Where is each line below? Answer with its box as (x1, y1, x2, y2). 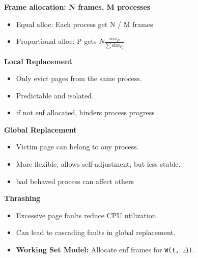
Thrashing (4, 193, 41, 203)
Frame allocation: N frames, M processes (4, 2, 151, 12)
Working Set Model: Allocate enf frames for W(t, (16, 244, 179, 255)
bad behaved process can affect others (16, 175, 134, 186)
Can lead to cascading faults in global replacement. (16, 227, 176, 238)
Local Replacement (4, 56, 72, 66)
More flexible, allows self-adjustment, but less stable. (16, 159, 181, 169)
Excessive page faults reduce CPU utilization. (16, 210, 158, 220)
